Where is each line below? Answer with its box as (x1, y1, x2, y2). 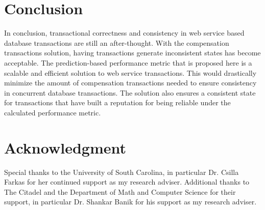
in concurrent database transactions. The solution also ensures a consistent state (4, 87, 256, 98)
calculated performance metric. (4, 107, 101, 117)
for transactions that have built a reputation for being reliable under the (4, 97, 231, 108)
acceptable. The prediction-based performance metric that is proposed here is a (4, 57, 252, 68)
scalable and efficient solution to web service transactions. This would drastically (4, 67, 257, 78)
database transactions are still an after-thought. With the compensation (4, 37, 229, 48)
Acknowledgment (4, 137, 126, 158)
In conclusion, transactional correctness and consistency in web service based (4, 27, 245, 38)
